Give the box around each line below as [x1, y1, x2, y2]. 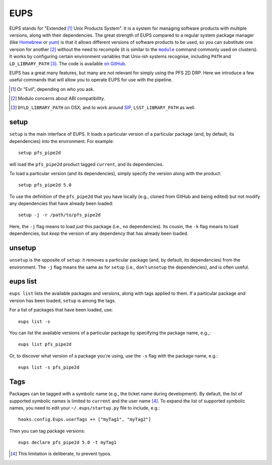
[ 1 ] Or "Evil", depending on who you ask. [11, 86, 95, 92]
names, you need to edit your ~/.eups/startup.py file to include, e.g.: [9, 404, 160, 411]
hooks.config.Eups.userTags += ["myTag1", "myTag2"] [18, 417, 151, 423]
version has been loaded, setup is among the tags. [9, 297, 116, 303]
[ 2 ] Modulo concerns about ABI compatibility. [11, 95, 105, 101]
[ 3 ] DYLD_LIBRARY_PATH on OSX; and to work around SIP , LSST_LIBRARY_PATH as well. [11, 105, 196, 111]
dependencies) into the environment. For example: [9, 138, 114, 144]
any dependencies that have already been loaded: [9, 200, 113, 206]
